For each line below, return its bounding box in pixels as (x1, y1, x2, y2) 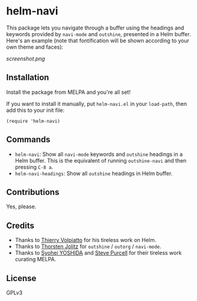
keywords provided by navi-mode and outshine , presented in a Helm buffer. (6, 30, 191, 37)
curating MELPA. (14, 256, 56, 263)
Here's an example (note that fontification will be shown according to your (6, 37, 190, 44)
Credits (6, 220, 35, 231)
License (6, 273, 37, 284)
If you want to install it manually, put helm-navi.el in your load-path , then (6, 100, 187, 107)
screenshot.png (6, 55, 45, 62)
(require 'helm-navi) (6, 118, 61, 124)
